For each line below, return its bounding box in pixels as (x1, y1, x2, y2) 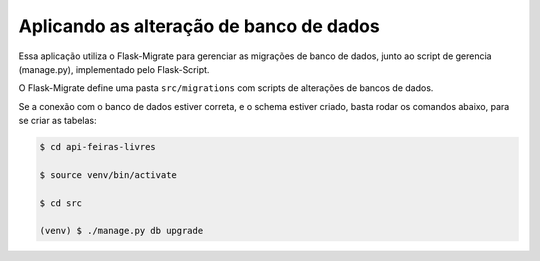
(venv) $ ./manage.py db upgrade (39, 225, 204, 237)
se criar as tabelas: (18, 115, 97, 127)
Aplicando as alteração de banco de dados (18, 15, 380, 37)
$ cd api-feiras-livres (39, 141, 157, 153)
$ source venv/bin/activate (39, 169, 177, 180)
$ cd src (39, 197, 83, 209)
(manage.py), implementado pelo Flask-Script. (18, 63, 210, 75)
